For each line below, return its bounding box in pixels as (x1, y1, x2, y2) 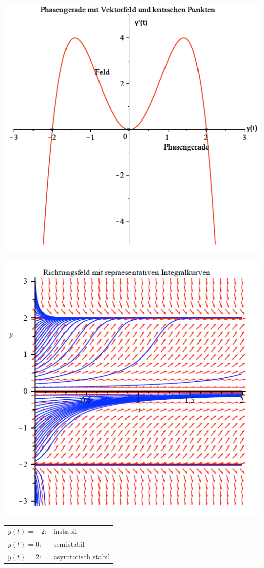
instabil (53, 526, 77, 536)
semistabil (53, 539, 85, 549)
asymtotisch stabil (53, 551, 110, 562)
